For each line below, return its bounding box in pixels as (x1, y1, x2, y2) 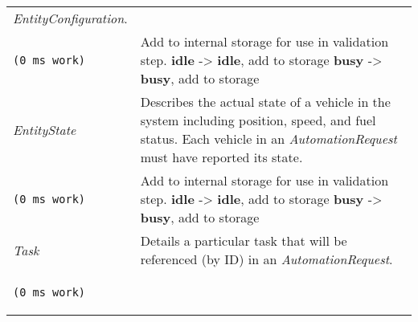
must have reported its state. (140, 148, 303, 166)
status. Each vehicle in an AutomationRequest (140, 129, 397, 148)
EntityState (13, 120, 76, 139)
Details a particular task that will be (140, 231, 347, 250)
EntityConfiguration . (13, 9, 128, 27)
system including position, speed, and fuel (140, 111, 376, 129)
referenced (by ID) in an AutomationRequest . (140, 250, 393, 268)
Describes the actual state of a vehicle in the (140, 92, 391, 111)
